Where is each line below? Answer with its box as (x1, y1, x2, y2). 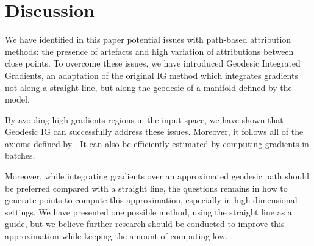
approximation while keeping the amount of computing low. (5, 230, 228, 242)
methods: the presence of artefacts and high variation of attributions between (5, 45, 294, 57)
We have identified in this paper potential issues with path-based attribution (5, 33, 291, 46)
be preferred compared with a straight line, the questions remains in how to (5, 181, 288, 194)
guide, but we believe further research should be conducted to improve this (5, 217, 285, 230)
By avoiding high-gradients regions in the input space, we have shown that (5, 113, 284, 126)
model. (5, 93, 30, 106)
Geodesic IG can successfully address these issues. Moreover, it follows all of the (5, 125, 304, 138)
